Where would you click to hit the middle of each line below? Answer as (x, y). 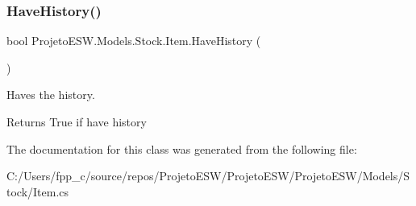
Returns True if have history (77, 122)
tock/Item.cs (38, 191)
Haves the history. (51, 95)
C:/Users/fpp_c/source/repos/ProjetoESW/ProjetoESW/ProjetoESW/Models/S (208, 176)
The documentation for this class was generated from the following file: (182, 148)
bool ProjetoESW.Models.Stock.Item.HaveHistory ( (134, 41)
